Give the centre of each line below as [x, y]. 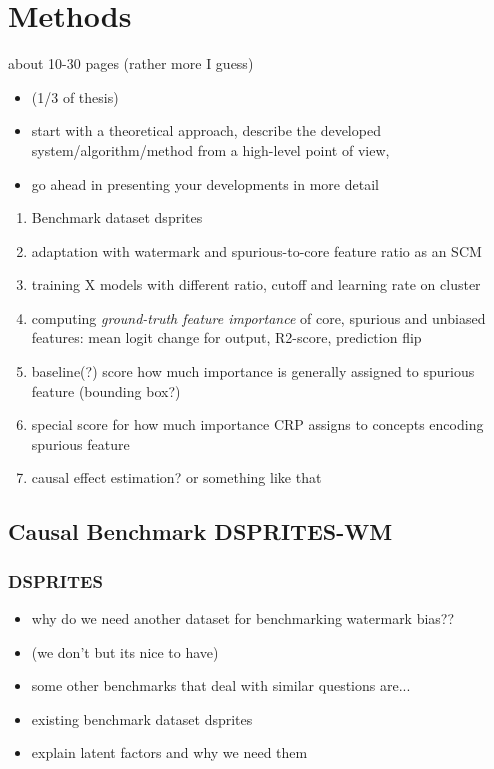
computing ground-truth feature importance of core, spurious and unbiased [258, 317]
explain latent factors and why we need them [169, 752]
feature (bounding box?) [106, 390]
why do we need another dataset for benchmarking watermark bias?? [243, 618]
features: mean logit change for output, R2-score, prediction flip [226, 337]
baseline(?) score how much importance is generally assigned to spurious [253, 371]
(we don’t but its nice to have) [125, 651]
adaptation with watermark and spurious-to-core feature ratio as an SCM [256, 250]
